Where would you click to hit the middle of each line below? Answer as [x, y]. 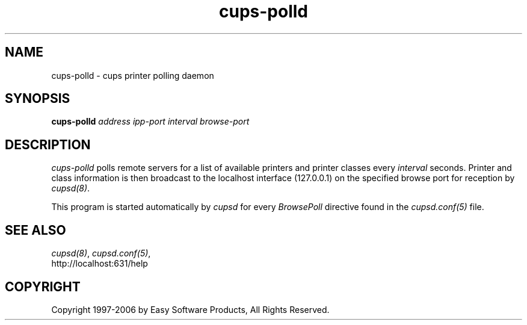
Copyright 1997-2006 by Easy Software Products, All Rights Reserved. [190, 309]
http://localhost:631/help [100, 264]
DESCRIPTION [48, 144]
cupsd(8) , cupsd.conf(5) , [101, 253]
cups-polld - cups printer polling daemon [133, 75]
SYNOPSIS [38, 99]
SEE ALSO [35, 230]
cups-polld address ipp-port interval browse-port [150, 122]
